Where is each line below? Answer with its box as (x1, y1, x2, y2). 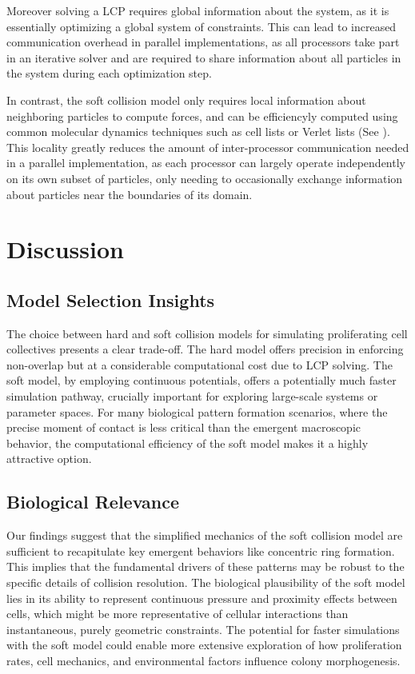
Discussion (6, 233, 124, 265)
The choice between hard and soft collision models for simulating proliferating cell (6, 325, 408, 341)
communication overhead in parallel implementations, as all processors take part (6, 34, 400, 50)
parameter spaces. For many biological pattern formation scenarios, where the (6, 403, 388, 420)
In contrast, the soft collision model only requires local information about (6, 91, 366, 108)
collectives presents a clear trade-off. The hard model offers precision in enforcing (6, 341, 404, 357)
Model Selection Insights (6, 287, 215, 312)
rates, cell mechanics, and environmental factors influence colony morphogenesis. (6, 652, 401, 668)
